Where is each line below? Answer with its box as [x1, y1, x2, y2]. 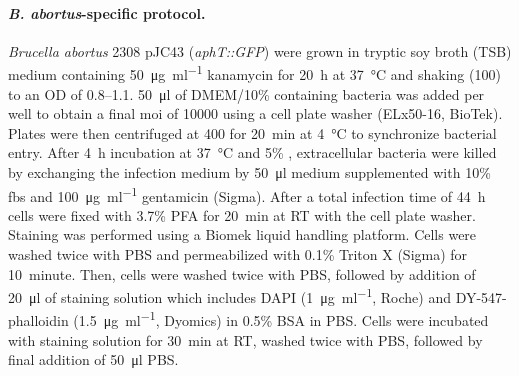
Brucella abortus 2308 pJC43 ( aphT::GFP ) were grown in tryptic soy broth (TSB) [8, 40, 512, 61]
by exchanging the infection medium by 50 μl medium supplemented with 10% [8, 162, 491, 183]
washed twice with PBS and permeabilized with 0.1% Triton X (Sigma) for [8, 244, 468, 265]
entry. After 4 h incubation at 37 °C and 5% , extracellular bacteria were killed [8, 142, 497, 163]
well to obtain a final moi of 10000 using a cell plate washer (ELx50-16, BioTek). [8, 103, 503, 124]
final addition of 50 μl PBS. [8, 349, 179, 370]
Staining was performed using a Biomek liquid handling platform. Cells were [8, 224, 477, 245]
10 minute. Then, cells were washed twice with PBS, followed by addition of [8, 263, 476, 284]
